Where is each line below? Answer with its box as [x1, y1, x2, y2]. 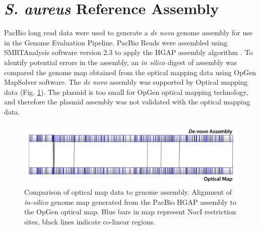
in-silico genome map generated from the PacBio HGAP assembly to [24, 196, 236, 207]
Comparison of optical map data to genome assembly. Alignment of [24, 186, 232, 197]
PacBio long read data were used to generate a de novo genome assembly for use [4, 27, 252, 38]
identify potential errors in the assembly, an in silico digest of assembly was [4, 56, 237, 67]
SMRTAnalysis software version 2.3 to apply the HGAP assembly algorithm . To [4, 47, 253, 57]
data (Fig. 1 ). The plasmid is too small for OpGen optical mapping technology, [4, 86, 248, 97]
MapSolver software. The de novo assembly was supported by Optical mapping [4, 77, 248, 87]
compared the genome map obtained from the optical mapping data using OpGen [4, 67, 256, 77]
